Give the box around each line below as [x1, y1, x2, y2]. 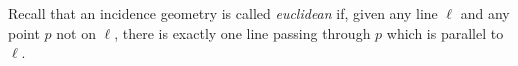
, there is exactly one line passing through [114, 22, 371, 43]
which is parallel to [386, 22, 504, 43]
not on [56, 22, 96, 43]
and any [460, 3, 510, 23]
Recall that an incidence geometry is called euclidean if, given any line [8, 3, 438, 23]
